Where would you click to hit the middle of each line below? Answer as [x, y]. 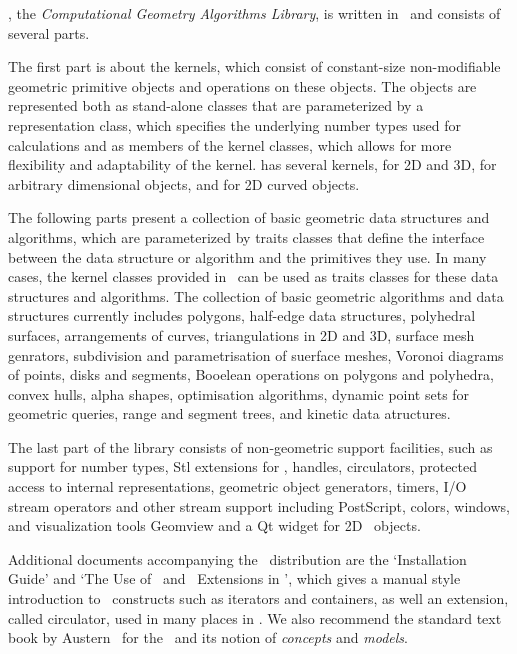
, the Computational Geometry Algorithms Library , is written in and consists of [254, 13]
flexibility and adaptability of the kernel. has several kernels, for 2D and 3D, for [252, 164]
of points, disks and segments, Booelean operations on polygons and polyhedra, [251, 374]
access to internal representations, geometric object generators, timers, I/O [237, 486]
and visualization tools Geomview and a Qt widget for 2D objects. [214, 525]
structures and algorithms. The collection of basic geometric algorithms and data [256, 295]
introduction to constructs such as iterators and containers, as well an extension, [258, 598]
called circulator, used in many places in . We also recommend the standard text [255, 617]
